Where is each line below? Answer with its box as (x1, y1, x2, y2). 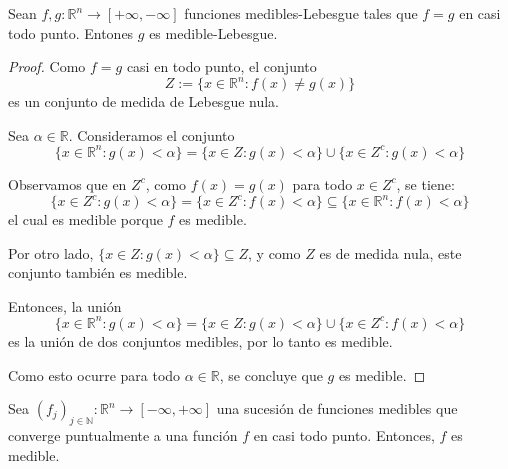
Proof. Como (8, 56, 86, 77)
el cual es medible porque (8, 209, 163, 230)
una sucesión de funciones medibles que (216, 398, 458, 419)
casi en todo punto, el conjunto (126, 56, 317, 77)
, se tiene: (396, 173, 455, 194)
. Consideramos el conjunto (68, 124, 235, 145)
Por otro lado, (8, 242, 94, 263)
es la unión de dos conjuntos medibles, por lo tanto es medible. (8, 330, 393, 351)
